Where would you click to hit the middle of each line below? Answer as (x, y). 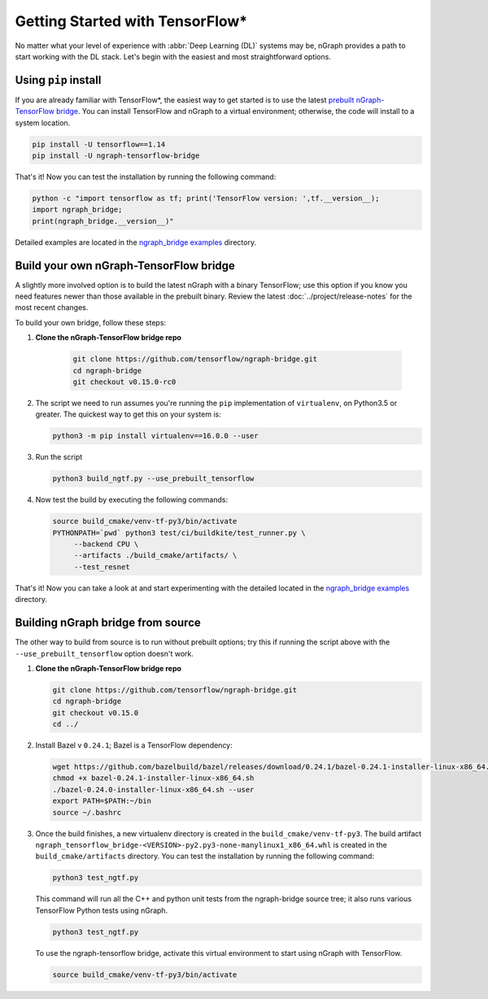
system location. (43, 123)
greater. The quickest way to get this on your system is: (128, 414)
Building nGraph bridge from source (108, 623)
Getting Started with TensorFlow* (131, 21)
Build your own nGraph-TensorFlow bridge (125, 266)
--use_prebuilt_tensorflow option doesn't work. (105, 653)
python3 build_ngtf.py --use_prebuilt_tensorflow (153, 479)
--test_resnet (102, 567)
